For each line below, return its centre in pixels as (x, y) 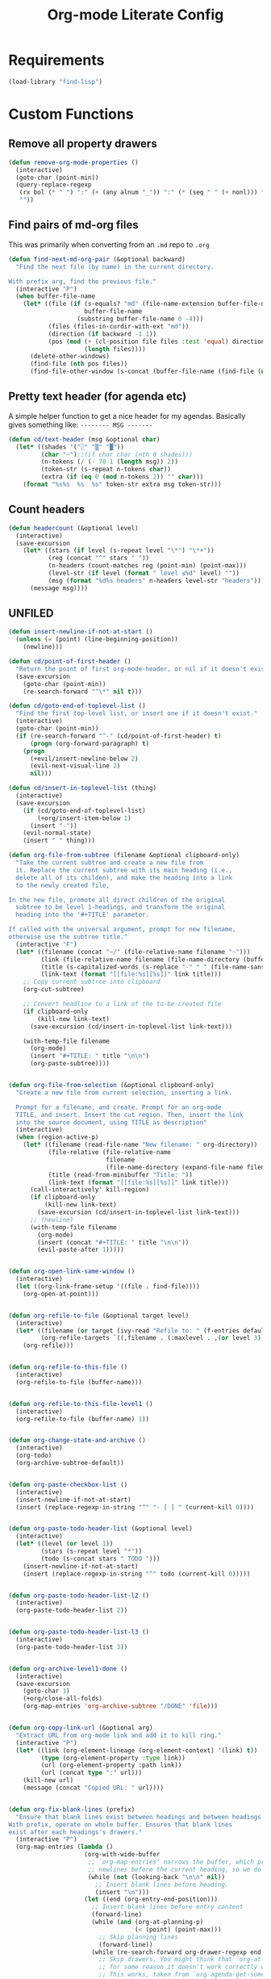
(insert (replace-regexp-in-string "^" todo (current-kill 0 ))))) (137, 1574)
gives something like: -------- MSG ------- (81, 425)
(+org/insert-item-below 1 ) (84, 818)
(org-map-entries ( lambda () (65, 1847)
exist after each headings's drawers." (75, 1832)
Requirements (56, 60)
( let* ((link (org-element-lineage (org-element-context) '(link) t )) (137, 1750)
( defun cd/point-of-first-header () (70, 662)
